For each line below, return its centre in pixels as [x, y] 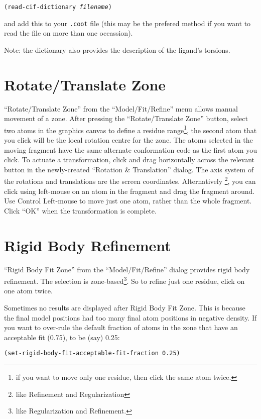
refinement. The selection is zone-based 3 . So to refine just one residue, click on [124, 280]
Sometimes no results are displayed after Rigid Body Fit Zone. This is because [125, 308]
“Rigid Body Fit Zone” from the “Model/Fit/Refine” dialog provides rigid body [127, 269]
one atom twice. [28, 291]
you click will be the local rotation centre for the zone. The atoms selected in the [128, 140]
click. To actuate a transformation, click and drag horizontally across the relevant [129, 160]
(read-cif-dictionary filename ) [58, 7]
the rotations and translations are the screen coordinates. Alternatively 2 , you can [130, 180]
